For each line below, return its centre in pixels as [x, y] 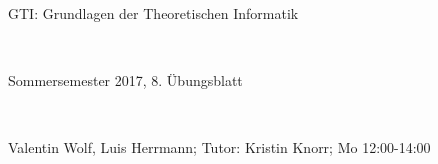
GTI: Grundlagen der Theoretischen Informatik [153, 13]
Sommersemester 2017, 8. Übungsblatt [125, 80]
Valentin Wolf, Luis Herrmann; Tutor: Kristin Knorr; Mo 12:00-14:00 [219, 147]
